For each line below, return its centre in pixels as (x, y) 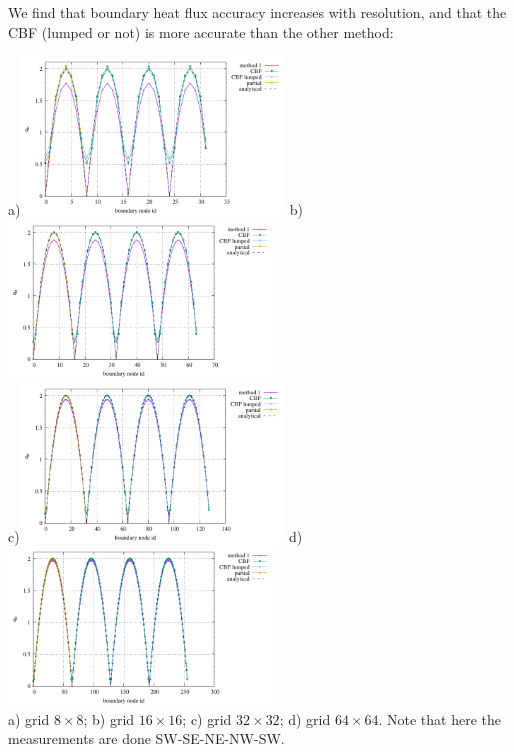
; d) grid (305, 718)
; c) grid (207, 718)
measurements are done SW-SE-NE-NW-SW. (146, 738)
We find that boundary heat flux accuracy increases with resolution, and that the (257, 12)
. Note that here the (439, 718)
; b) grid (109, 718)
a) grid (29, 718)
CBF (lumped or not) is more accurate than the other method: (201, 31)
